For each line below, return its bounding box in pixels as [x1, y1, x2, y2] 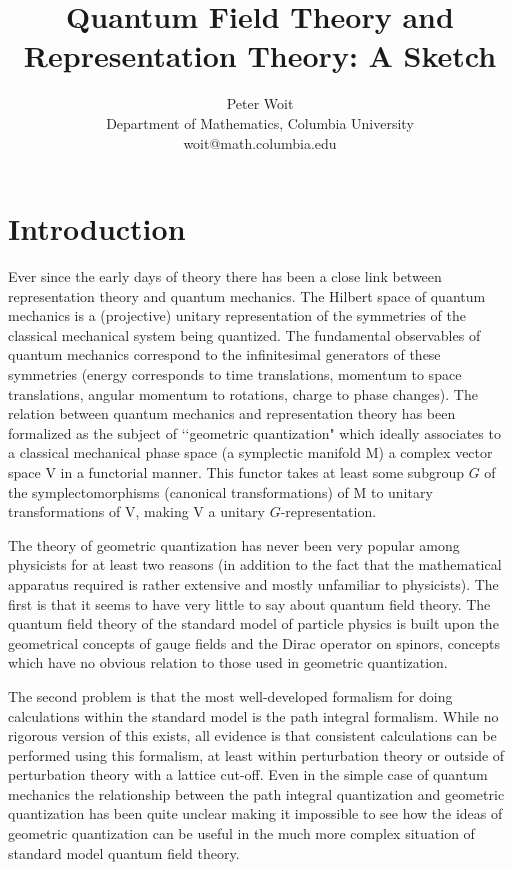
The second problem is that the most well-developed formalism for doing [8, 685, 453, 706]
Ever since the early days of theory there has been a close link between [8, 266, 442, 287]
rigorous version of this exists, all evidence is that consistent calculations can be [8, 725, 497, 746]
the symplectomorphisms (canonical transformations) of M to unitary [8, 481, 433, 502]
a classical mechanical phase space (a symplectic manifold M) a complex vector [8, 442, 493, 463]
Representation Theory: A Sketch [23, 35, 497, 76]
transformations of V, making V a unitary [8, 501, 265, 522]
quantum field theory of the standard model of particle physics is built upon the [8, 613, 499, 634]
